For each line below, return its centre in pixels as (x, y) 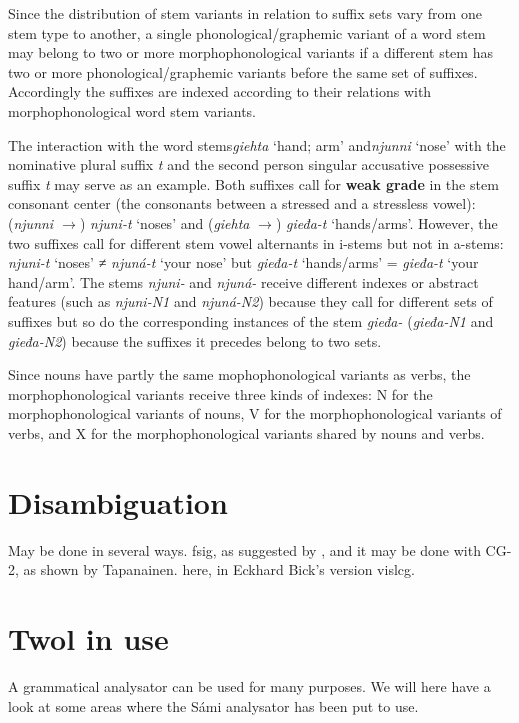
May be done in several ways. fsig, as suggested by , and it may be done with (244, 549)
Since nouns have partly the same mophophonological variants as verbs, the (239, 374)
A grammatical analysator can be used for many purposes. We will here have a (249, 685)
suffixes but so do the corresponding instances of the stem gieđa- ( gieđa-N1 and (251, 320)
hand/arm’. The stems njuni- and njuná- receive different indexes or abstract (243, 281)
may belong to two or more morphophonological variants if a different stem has (250, 52)
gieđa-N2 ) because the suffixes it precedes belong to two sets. (195, 340)
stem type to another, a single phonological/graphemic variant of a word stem (247, 32)
